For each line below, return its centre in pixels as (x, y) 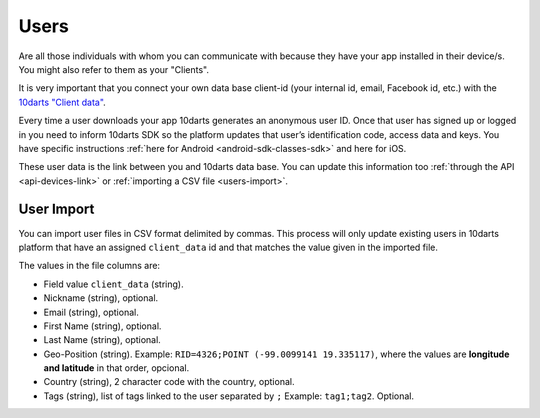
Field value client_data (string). (113, 284)
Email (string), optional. (91, 312)
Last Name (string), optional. (102, 340)
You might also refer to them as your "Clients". (114, 69)
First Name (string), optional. (102, 326)
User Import (56, 209)
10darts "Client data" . (62, 102)
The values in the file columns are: (89, 266)
